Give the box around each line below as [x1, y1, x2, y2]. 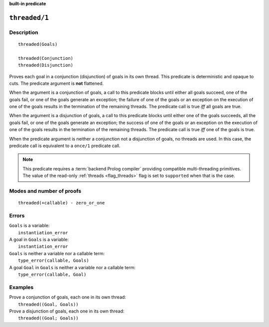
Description [9, 29, 38, 36]
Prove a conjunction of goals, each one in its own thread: [9, 294, 127, 300]
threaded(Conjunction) [18, 55, 74, 61]
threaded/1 [9, 13, 49, 22]
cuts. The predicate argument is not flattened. [9, 80, 104, 86]
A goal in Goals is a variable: [9, 237, 69, 243]
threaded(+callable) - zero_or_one [18, 200, 105, 206]
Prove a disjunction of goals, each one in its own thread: [9, 308, 125, 314]
